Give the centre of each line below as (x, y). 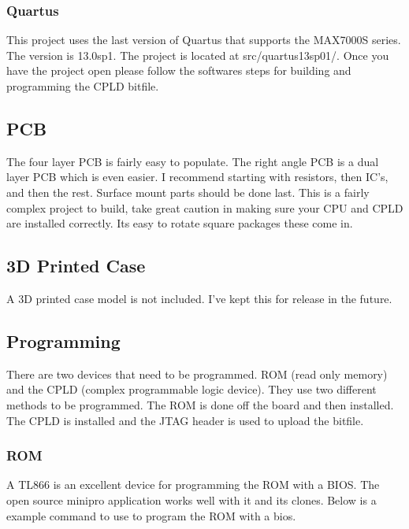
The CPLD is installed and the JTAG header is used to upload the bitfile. (185, 420)
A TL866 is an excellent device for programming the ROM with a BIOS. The (193, 485)
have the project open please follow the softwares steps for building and (179, 70)
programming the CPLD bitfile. (83, 86)
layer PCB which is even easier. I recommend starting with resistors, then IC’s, (197, 177)
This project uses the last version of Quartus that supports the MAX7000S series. (204, 40)
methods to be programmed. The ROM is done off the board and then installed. (200, 404)
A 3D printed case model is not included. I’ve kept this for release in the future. (199, 298)
